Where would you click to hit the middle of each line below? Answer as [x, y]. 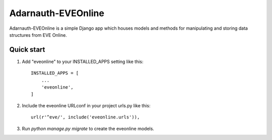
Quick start [27, 50]
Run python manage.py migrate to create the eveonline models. [88, 128]
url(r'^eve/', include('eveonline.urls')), [85, 117]
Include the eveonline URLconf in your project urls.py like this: [86, 105]
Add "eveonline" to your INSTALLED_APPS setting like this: [83, 61]
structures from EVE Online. [38, 35]
